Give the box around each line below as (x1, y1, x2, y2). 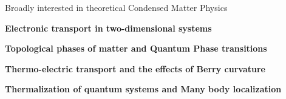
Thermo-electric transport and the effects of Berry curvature (5, 62, 265, 75)
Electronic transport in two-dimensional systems (5, 21, 212, 34)
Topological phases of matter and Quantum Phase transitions (5, 42, 267, 55)
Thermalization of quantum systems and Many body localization (5, 83, 282, 95)
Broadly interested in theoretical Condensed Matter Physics (5, 1, 228, 13)
